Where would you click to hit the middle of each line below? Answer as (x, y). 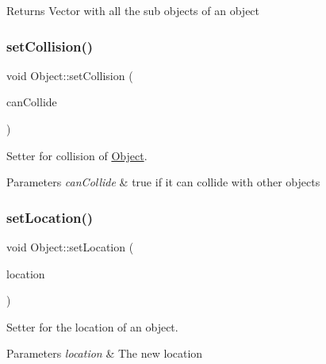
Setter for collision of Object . (77, 155)
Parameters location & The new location (105, 353)
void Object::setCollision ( (70, 75)
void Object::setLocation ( (70, 247)
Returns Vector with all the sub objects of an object (133, 10)
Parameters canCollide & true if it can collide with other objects (163, 182)
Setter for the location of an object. (92, 326)
